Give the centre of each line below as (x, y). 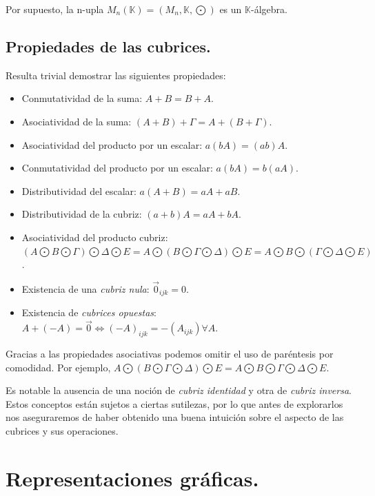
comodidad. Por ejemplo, (58, 367)
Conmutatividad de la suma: (82, 98)
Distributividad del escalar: (79, 190)
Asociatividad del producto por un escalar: (112, 144)
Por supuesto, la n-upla (55, 9)
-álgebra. (269, 9)
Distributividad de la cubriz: (82, 214)
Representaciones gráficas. (132, 478)
